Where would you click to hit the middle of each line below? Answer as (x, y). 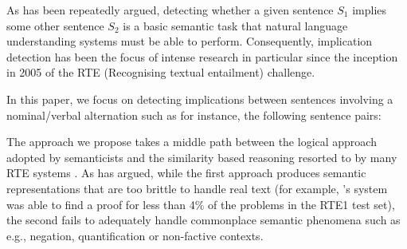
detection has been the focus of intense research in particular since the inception (202, 56)
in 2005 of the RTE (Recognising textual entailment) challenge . (161, 72)
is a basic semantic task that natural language (235, 25)
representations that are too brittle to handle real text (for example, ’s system (197, 188)
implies (370, 10)
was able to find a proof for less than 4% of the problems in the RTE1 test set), (201, 204)
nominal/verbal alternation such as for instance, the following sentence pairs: (194, 115)
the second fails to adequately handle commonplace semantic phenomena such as (203, 220)
